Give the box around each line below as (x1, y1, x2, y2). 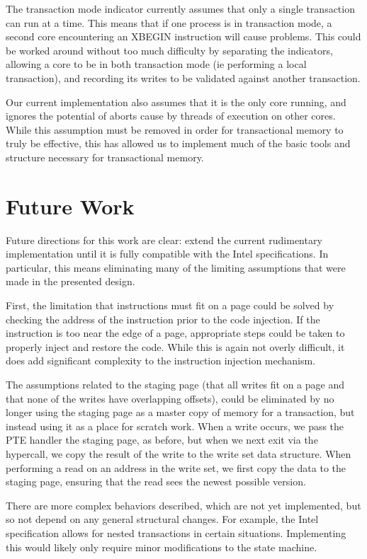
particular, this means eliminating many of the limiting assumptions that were (6, 260, 346, 275)
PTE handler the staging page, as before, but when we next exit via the (6, 432, 318, 447)
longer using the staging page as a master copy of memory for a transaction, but (6, 405, 355, 420)
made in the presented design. (6, 274, 135, 289)
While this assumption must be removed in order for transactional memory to (6, 122, 344, 137)
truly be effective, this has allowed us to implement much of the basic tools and (6, 136, 351, 151)
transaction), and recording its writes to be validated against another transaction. (6, 70, 361, 85)
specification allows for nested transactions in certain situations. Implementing (6, 525, 346, 540)
